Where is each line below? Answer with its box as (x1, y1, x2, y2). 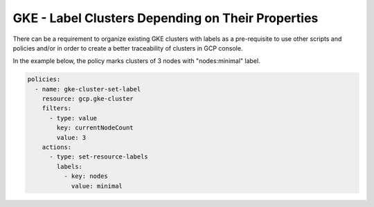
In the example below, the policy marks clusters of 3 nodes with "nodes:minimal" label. (12, 57, 260, 65)
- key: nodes (63, 172, 109, 180)
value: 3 (56, 134, 87, 141)
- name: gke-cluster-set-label (35, 85, 141, 93)
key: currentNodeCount (56, 124, 134, 132)
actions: (42, 143, 72, 152)
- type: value (49, 114, 97, 122)
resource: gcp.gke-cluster (42, 95, 134, 103)
